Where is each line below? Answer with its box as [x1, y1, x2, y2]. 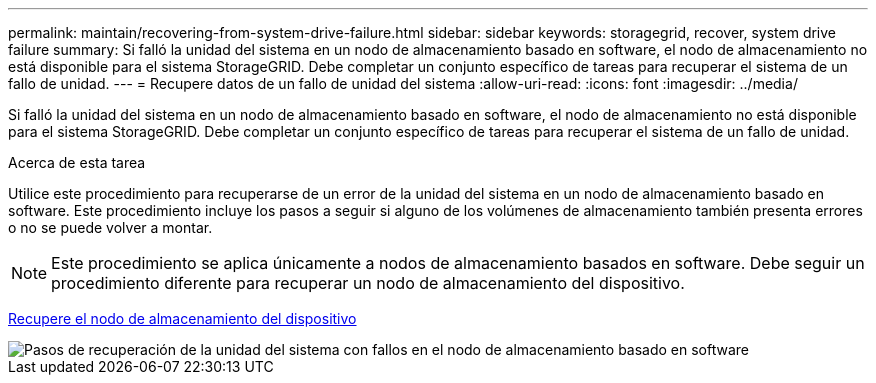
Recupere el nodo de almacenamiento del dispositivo [8, 310, 357, 327]
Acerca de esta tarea [8, 154, 146, 171]
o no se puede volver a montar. [8, 219, 213, 236]
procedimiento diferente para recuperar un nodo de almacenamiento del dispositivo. [51, 273, 685, 293]
